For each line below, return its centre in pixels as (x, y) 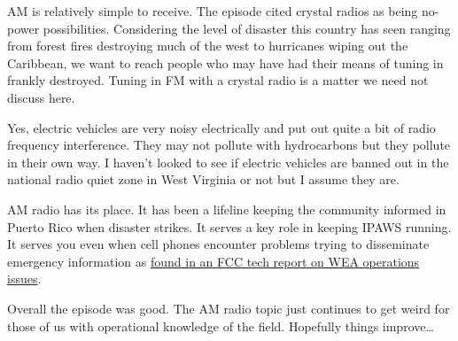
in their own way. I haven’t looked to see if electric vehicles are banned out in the (228, 162)
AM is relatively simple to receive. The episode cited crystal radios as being (213, 11)
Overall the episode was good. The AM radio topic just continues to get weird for (229, 308)
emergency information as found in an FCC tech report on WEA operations (213, 261)
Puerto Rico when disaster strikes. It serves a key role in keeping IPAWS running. (229, 226)
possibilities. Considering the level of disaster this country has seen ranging (247, 28)
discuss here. (41, 97)
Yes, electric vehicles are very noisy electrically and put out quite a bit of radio (221, 127)
